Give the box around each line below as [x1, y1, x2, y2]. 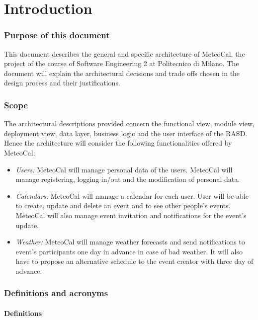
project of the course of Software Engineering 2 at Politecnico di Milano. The [4, 58, 239, 69]
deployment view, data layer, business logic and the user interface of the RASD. [4, 128, 248, 138]
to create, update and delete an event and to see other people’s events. [15, 200, 231, 211]
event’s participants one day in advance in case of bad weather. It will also [15, 246, 243, 256]
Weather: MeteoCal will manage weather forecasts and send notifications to [15, 237, 245, 247]
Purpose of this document [4, 29, 110, 41]
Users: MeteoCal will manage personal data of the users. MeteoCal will [15, 164, 233, 174]
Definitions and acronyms [4, 287, 108, 299]
